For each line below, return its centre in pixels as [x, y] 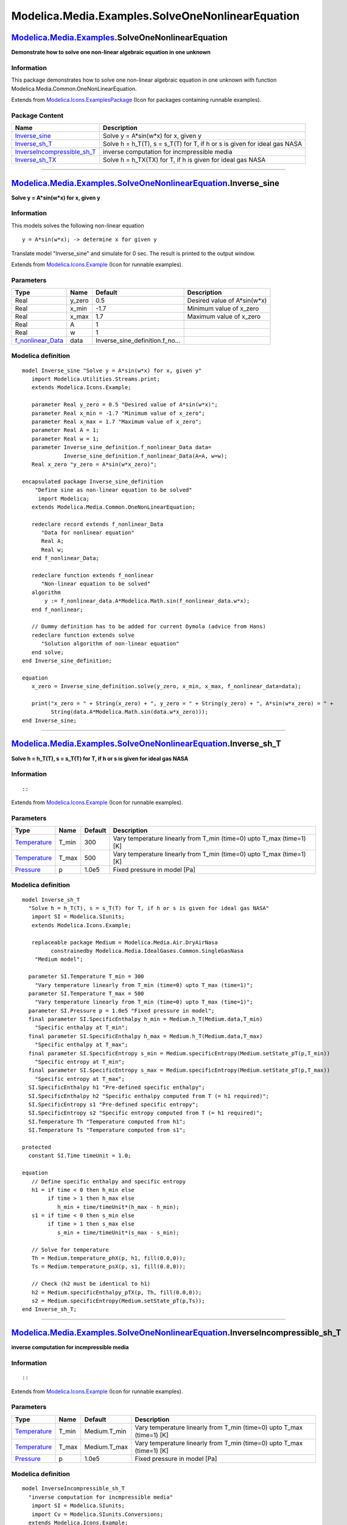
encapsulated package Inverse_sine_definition [93, 481]
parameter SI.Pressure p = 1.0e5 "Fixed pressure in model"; [121, 1010]
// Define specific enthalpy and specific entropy [108, 1181]
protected [37, 1147]
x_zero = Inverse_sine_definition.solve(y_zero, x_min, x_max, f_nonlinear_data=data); [166, 687]
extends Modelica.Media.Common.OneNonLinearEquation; [114, 507]
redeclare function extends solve [83, 635]
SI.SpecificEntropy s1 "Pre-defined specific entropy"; [114, 1104]
